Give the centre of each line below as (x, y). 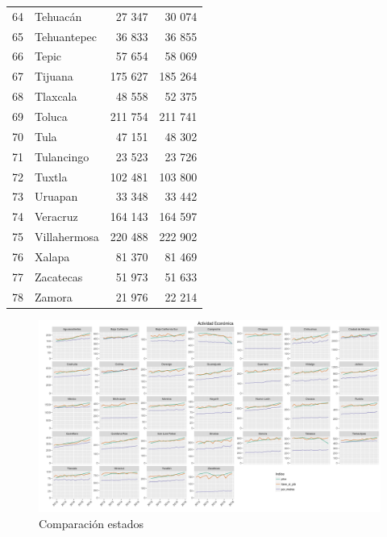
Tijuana (54, 76)
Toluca (51, 116)
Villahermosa (67, 237)
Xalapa (52, 256)
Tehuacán (58, 16)
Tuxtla (51, 176)
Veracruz (56, 216)
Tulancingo (62, 156)
